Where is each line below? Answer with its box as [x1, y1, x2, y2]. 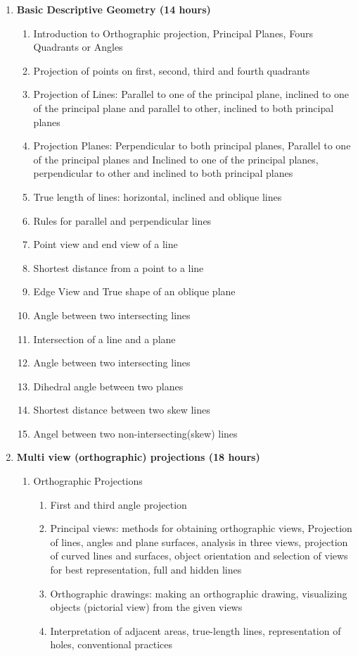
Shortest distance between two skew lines [33, 402, 210, 417]
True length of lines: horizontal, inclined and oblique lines [33, 189, 282, 204]
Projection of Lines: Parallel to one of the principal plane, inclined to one [33, 87, 350, 101]
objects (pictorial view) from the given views [50, 600, 243, 614]
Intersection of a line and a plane [33, 331, 176, 346]
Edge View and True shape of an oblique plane [33, 284, 236, 299]
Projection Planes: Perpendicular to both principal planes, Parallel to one [33, 138, 351, 153]
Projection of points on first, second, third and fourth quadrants [33, 63, 310, 78]
